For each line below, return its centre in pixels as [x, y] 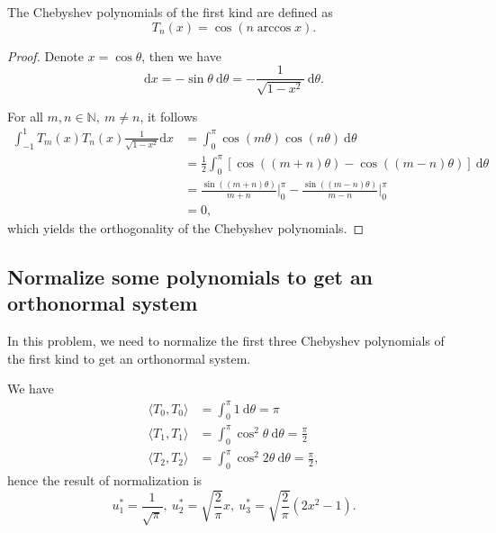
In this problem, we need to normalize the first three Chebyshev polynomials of [226, 341]
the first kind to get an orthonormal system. [129, 358]
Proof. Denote [45, 55]
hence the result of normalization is [105, 480]
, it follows [169, 116]
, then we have [181, 55]
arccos [274, 27]
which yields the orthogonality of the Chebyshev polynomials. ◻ [186, 228]
